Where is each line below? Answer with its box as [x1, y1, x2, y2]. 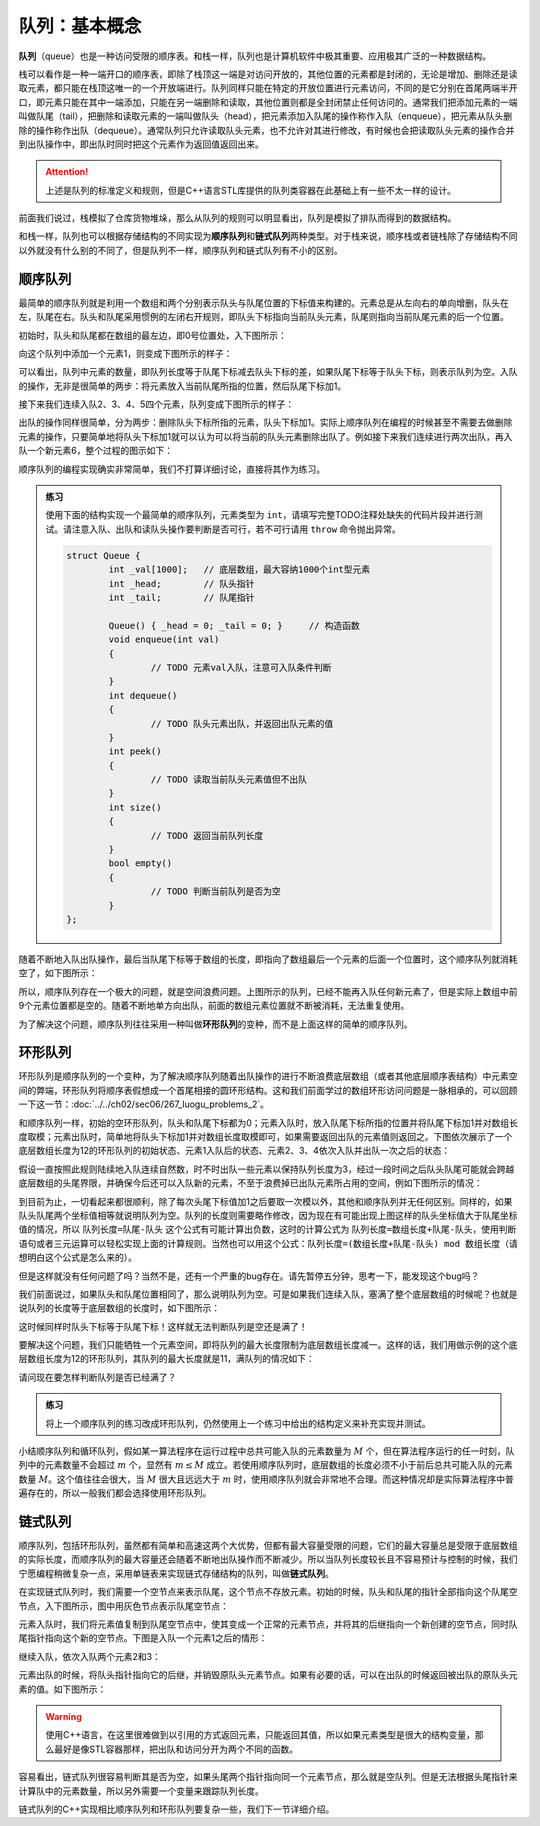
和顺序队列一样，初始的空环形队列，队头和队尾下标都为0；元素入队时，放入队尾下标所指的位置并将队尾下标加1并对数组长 [18, 1116, 519, 1129]
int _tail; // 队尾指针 [108, 591, 255, 603]
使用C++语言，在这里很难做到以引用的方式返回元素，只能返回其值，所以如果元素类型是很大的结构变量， [45, 1729, 475, 1741]
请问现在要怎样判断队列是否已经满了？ [18, 1371, 177, 1383]
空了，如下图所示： [18, 967, 98, 979]
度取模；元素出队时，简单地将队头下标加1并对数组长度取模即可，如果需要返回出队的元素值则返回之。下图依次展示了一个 [18, 1130, 513, 1142]
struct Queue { [66, 550, 141, 561]
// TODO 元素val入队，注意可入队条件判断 [150, 661, 332, 673]
